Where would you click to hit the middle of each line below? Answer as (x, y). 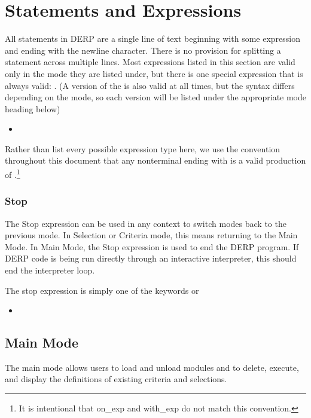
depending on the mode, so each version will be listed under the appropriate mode (156, 97)
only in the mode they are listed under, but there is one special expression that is (154, 73)
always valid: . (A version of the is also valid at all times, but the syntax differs (150, 85)
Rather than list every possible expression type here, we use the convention (143, 148)
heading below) (33, 108)
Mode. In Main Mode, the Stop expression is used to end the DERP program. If (152, 246)
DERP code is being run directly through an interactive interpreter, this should (151, 258)
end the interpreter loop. (50, 270)
